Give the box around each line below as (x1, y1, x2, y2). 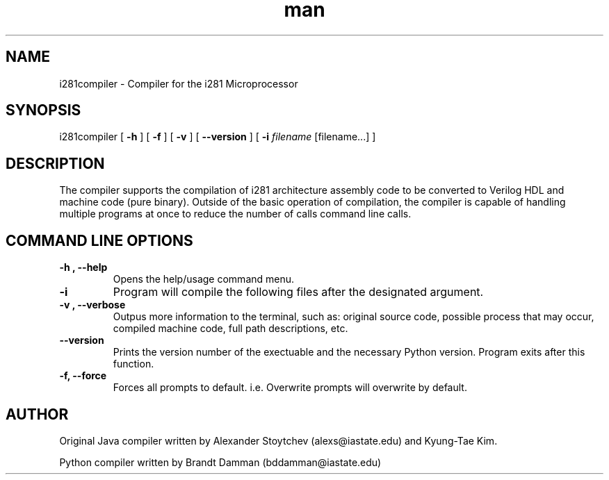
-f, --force (59, 370, 107, 382)
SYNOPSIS (6, 101, 81, 119)
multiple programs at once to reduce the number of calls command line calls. (59, 208, 412, 220)
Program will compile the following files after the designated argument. (113, 285, 484, 299)
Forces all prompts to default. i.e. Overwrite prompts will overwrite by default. (113, 381, 467, 394)
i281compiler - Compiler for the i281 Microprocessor (59, 77, 298, 90)
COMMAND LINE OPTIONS (6, 231, 193, 249)
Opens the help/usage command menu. (113, 273, 295, 285)
